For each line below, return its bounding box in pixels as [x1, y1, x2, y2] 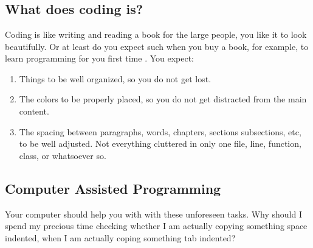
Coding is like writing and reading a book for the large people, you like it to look [5, 28, 307, 40]
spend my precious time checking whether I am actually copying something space [5, 219, 308, 232]
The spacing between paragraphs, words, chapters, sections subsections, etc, [19, 125, 301, 138]
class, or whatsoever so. [19, 149, 106, 161]
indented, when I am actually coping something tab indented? [5, 231, 236, 244]
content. [19, 104, 49, 117]
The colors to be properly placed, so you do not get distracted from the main [19, 93, 307, 105]
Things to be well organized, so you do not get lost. [19, 72, 212, 85]
